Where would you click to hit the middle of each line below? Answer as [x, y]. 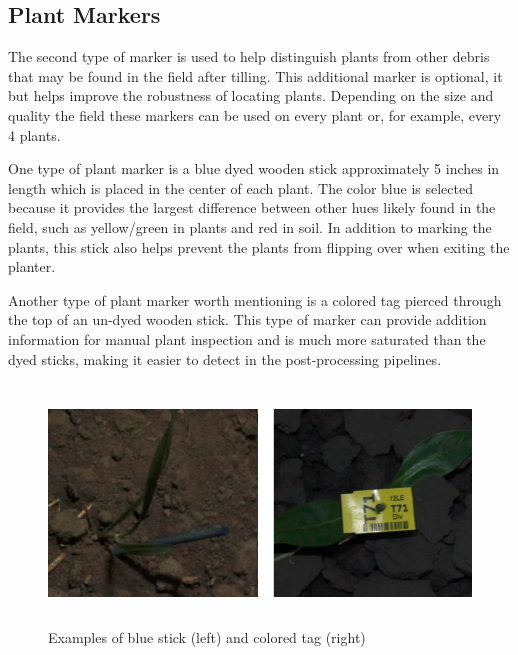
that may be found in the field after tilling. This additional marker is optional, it [255, 75]
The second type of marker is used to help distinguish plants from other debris [249, 56]
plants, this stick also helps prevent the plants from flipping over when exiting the [259, 246]
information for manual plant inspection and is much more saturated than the [247, 338]
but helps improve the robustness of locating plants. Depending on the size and [251, 95]
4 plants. [34, 134]
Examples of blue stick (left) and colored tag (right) [207, 636]
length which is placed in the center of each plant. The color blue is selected [240, 187]
